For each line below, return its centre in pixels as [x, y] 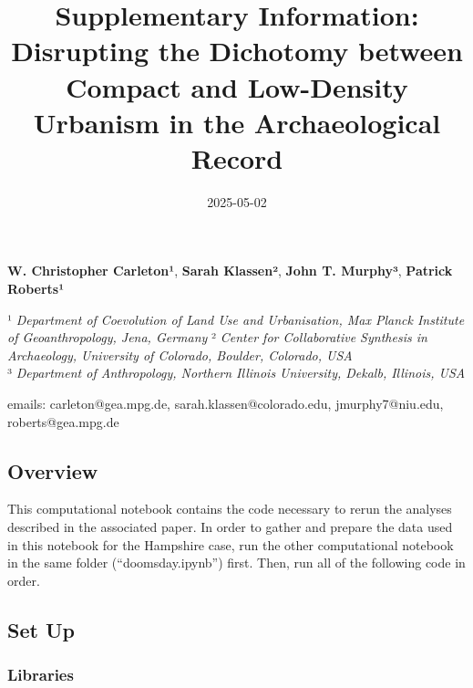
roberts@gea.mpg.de [63, 421]
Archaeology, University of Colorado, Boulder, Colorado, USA [180, 354]
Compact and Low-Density [237, 86]
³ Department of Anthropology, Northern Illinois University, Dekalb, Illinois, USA [236, 373]
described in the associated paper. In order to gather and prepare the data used [230, 527]
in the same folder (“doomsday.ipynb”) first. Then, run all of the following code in [236, 563]
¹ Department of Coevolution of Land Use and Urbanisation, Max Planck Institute [236, 319]
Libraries [41, 675]
